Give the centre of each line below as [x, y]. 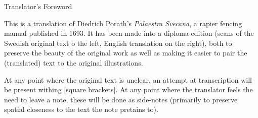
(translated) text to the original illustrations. [74, 62]
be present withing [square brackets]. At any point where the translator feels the [128, 90]
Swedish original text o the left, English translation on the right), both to [118, 43]
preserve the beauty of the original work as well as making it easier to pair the [126, 53]
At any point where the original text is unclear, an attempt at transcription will [128, 79]
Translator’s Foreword [38, 6]
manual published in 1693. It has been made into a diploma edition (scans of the [129, 33]
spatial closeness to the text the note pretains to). [81, 109]
